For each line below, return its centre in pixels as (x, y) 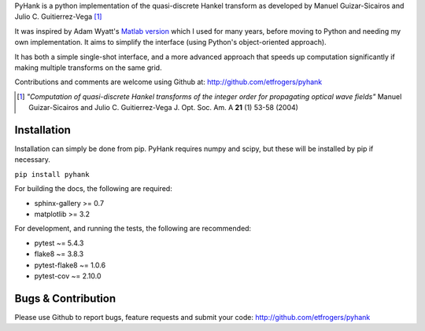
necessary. (33, 160)
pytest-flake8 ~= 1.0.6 (70, 265)
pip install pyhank (52, 174)
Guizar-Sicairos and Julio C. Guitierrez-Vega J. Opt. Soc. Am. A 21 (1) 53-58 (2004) (164, 108)
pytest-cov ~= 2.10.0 (68, 276)
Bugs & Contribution (65, 298)
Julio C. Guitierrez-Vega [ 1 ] (58, 17)
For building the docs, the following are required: (93, 189)
